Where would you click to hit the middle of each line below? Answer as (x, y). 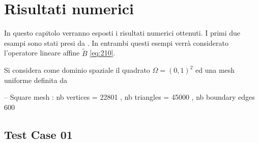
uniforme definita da (36, 80)
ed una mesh (215, 70)
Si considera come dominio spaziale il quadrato (77, 70)
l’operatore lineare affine (42, 53)
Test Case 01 (38, 134)
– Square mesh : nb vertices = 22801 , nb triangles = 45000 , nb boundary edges (129, 97)
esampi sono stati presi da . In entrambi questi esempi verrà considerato (116, 42)
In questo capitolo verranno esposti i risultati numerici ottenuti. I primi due (122, 33)
